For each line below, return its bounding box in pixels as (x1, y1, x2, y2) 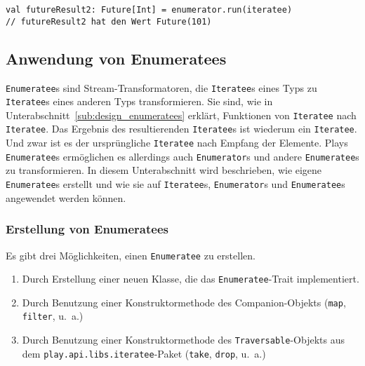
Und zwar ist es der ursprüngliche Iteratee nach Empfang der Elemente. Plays (6, 135, 348, 150)
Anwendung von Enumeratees (6, 47, 227, 69)
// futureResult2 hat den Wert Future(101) (6, 16, 212, 27)
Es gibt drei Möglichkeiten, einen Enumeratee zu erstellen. (6, 248, 255, 262)
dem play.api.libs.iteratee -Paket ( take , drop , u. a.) (22, 346, 266, 360)
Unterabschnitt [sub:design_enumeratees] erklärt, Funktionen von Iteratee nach (6, 107, 357, 122)
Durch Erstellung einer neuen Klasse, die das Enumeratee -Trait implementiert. (22, 271, 359, 286)
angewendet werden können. (6, 190, 126, 205)
